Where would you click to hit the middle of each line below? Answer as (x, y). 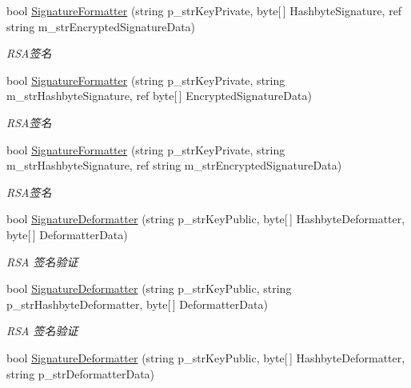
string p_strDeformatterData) (81, 373)
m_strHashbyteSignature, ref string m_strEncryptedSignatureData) (174, 165)
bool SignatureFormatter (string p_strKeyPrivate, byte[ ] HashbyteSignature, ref (204, 10)
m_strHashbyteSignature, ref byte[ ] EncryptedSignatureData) (159, 96)
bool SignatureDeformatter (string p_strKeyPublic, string (149, 288)
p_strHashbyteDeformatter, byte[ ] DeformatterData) (137, 304)
